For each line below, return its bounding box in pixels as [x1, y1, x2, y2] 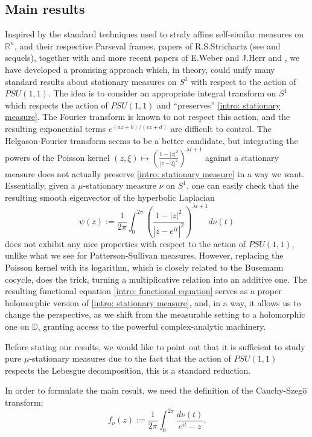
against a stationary [205, 151, 279, 163]
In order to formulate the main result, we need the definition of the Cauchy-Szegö [5, 384, 307, 397]
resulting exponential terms [5, 122, 106, 134]
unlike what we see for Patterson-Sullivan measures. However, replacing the [5, 249, 284, 262]
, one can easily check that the [186, 179, 299, 192]
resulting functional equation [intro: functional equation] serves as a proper [5, 285, 282, 297]
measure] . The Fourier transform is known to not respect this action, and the [5, 110, 290, 123]
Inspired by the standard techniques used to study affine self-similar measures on [5, 28, 304, 40]
